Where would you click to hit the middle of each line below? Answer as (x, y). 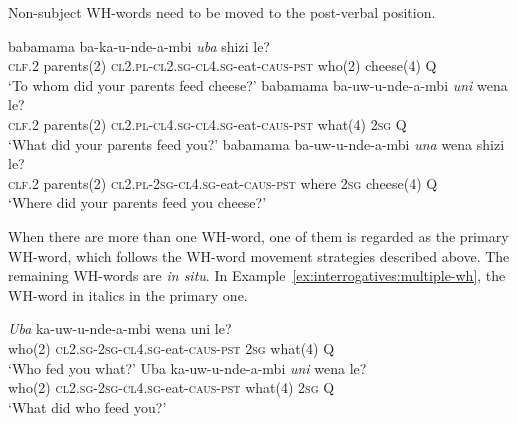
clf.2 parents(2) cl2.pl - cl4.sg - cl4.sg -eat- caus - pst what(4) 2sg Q (207, 123)
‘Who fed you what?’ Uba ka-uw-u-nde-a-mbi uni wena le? (187, 367)
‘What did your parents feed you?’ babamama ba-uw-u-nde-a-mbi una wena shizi (256, 143)
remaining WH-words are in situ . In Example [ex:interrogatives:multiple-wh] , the (257, 275)
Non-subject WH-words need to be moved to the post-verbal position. (222, 12)
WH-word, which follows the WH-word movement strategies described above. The (259, 255)
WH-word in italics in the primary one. (128, 294)
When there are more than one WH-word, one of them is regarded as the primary (258, 235)
